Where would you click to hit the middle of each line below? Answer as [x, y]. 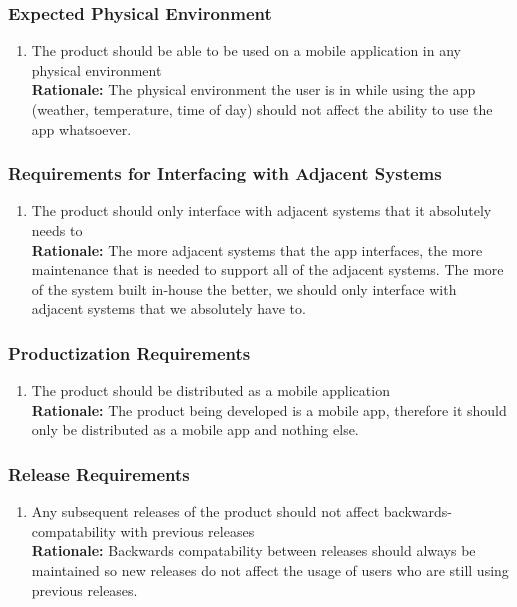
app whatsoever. [81, 128]
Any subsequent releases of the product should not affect [205, 511]
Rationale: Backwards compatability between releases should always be [253, 550]
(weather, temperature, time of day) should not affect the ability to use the [262, 109]
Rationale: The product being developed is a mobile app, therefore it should [269, 409]
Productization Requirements [129, 352]
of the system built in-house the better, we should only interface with [244, 288]
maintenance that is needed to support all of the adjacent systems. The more [267, 269]
